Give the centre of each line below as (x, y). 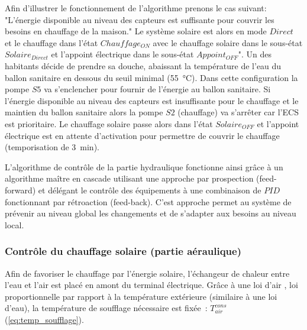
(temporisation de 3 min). (52, 147)
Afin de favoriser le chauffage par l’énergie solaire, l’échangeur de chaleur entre (147, 273)
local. (14, 224)
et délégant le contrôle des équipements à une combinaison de (150, 190)
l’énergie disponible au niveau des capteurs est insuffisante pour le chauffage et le (152, 100)
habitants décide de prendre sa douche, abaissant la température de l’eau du (143, 65)
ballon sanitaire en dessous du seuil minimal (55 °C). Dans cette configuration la (151, 77)
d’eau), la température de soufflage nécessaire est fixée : (106, 308)
